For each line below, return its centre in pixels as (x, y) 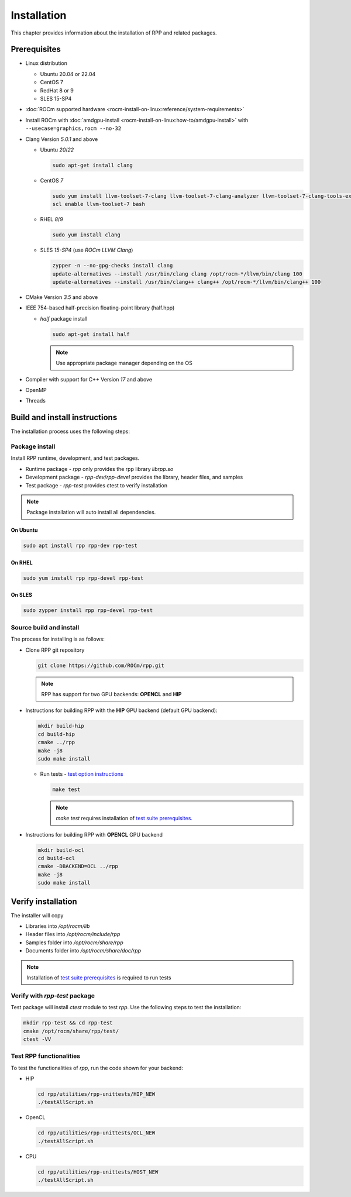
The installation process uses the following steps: (70, 431)
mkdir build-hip (61, 726)
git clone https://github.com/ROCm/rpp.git (101, 665)
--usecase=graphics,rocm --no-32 (73, 128)
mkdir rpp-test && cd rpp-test (68, 1023)
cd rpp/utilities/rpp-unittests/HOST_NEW (98, 1172)
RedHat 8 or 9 (57, 90)
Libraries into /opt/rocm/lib (58, 926)
